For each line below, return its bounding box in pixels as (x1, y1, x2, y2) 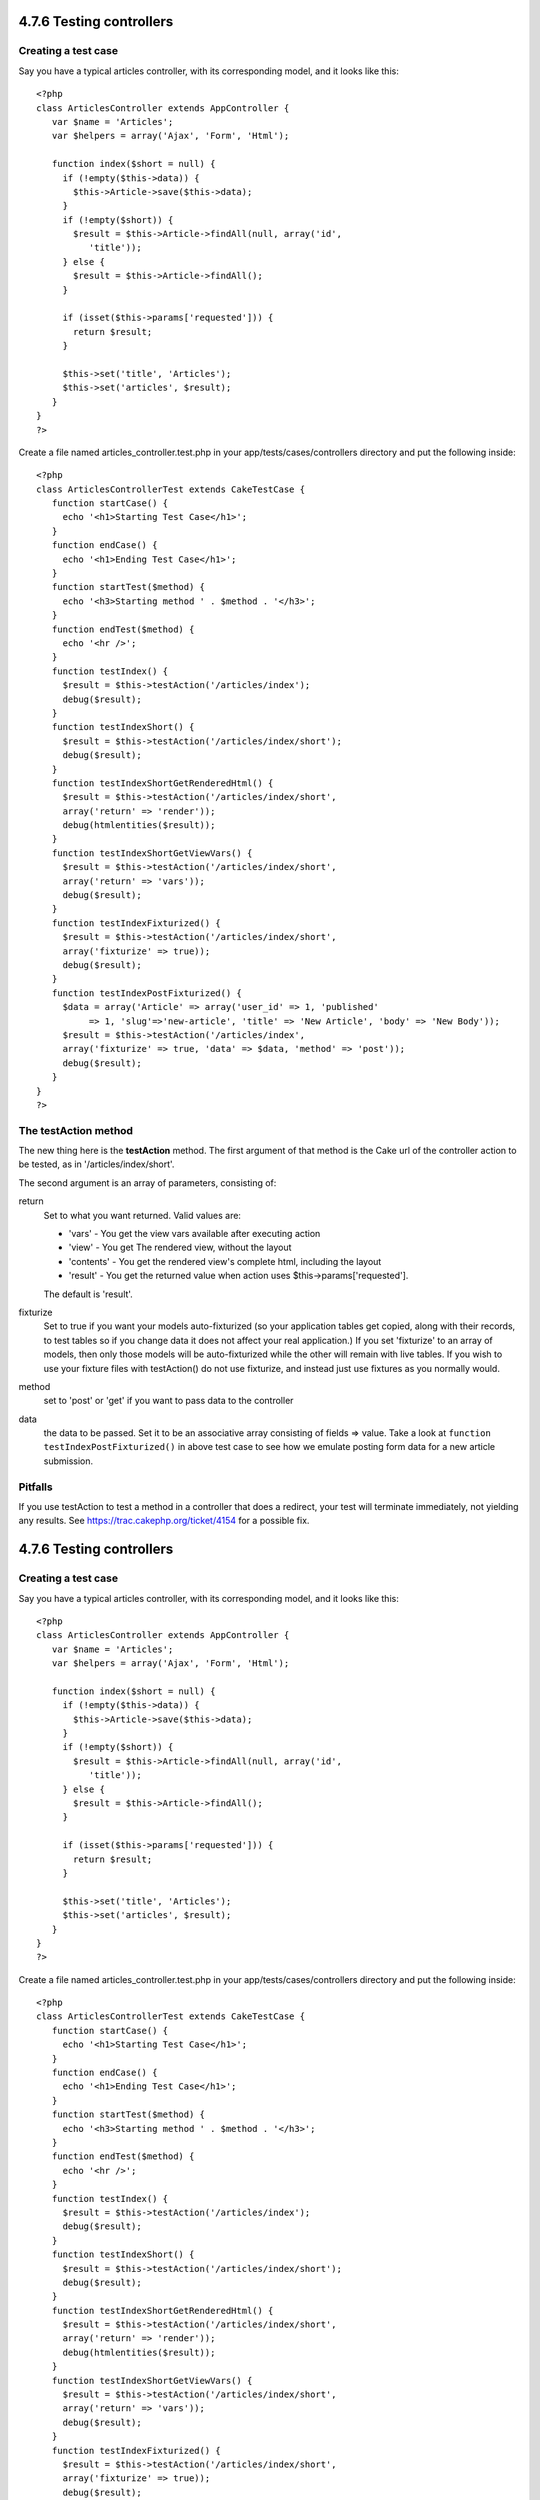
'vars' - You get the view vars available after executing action (68, 1227, 321, 1239)
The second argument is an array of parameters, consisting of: (18, 1176, 277, 1189)
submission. (43, 1455, 94, 1467)
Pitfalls (18, 1480, 54, 1494)
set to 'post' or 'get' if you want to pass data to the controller (43, 1395, 294, 1407)
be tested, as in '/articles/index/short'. (18, 1158, 175, 1170)
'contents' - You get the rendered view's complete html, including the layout (68, 1255, 382, 1267)
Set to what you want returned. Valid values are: (43, 1209, 242, 1221)
